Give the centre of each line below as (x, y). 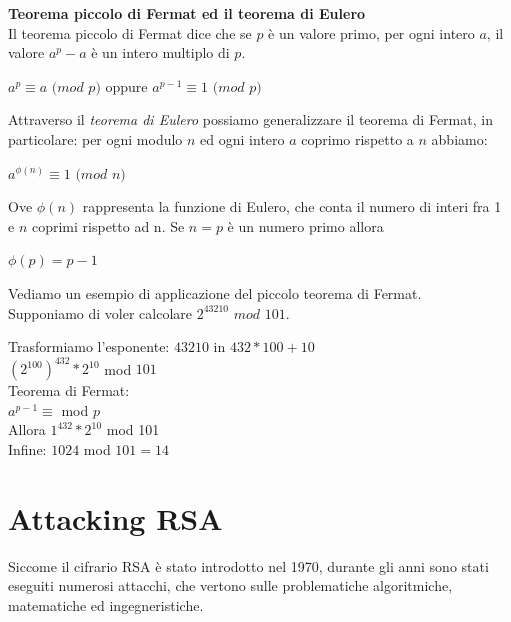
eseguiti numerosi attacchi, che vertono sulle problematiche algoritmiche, (230, 585)
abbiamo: (459, 138)
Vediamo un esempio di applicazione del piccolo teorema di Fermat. (215, 292)
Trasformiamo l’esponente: (89, 346)
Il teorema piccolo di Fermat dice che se (130, 32)
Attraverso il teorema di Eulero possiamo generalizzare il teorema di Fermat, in (250, 119)
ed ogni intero (242, 138)
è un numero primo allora (305, 225)
